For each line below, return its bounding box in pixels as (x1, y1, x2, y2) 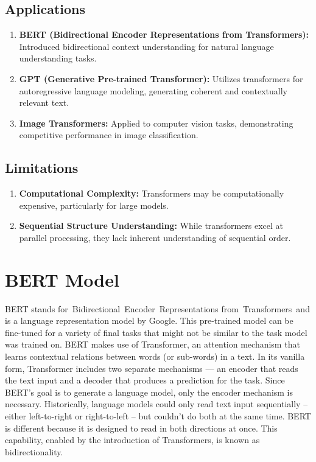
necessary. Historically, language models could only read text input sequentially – (5, 397, 308, 410)
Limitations (5, 158, 79, 177)
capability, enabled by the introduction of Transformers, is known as (5, 433, 260, 446)
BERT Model (5, 267, 119, 292)
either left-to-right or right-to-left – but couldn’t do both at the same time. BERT (5, 410, 311, 422)
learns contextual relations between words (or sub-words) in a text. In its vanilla (5, 350, 305, 363)
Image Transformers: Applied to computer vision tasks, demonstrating (19, 116, 293, 129)
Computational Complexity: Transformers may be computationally (19, 187, 284, 200)
